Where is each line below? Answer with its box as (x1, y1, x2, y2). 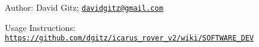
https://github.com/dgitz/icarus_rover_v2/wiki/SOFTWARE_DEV (5, 34, 254, 43)
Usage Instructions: (5, 21, 76, 33)
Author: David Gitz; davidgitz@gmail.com (5, 1, 164, 13)
